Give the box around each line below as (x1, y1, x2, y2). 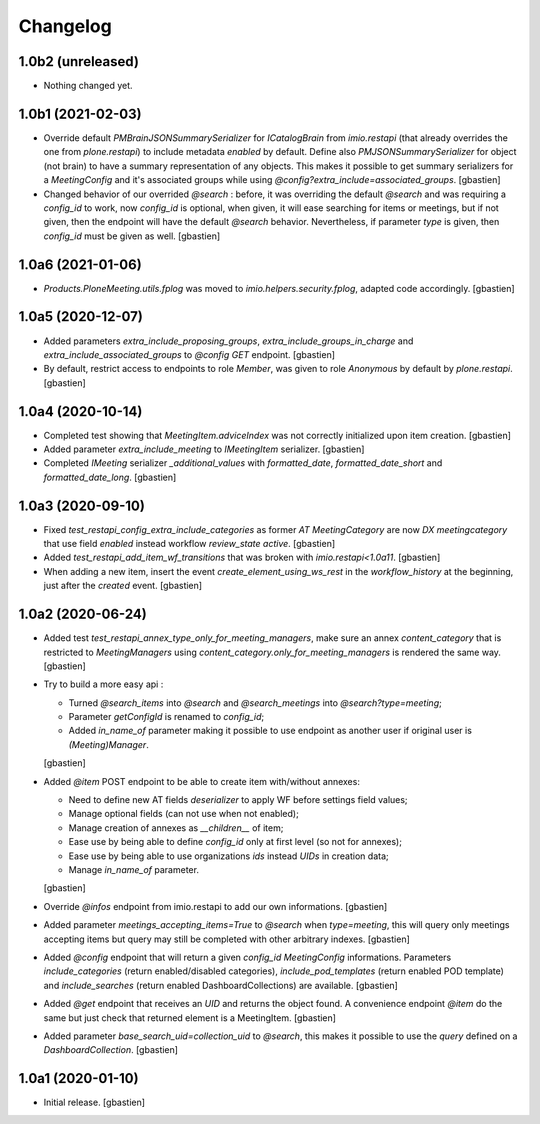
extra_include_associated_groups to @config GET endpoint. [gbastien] (43, 348, 335, 360)
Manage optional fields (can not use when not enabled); (68, 808, 299, 820)
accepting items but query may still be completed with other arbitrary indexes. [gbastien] (43, 933, 410, 945)
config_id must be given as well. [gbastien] (43, 230, 221, 242)
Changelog (18, 15, 112, 37)
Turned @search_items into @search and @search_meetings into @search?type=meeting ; (68, 696, 442, 709)
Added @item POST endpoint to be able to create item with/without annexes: (43, 775, 360, 787)
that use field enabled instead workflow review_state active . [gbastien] (43, 538, 336, 550)
